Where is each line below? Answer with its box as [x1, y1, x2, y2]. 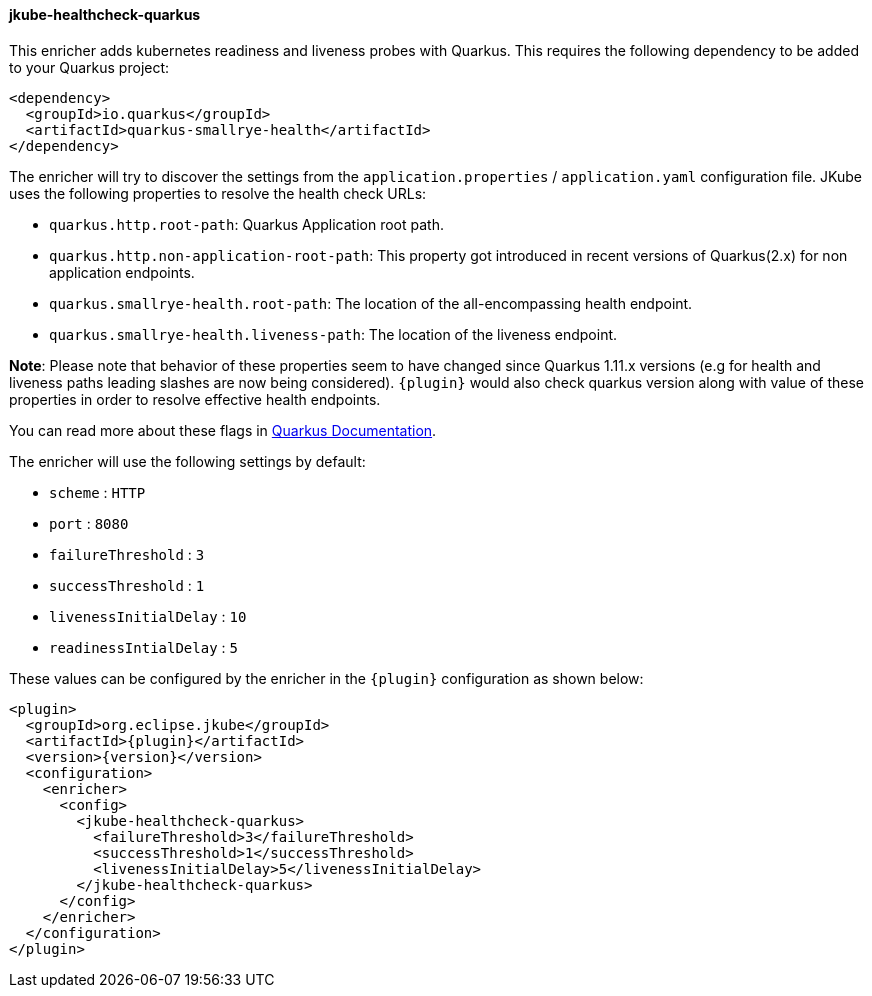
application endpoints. [49, 263, 195, 281]
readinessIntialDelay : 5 [49, 638, 238, 656]
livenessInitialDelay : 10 [49, 607, 247, 625]
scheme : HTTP [49, 483, 146, 501]
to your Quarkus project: [9, 58, 170, 76]
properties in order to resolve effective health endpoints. [9, 390, 381, 408]
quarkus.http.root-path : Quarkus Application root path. [49, 215, 444, 233]
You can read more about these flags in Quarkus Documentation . [9, 421, 437, 439]
